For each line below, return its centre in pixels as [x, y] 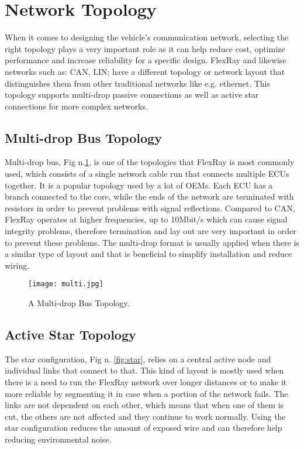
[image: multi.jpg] [66, 284]
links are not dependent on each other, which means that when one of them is [144, 405]
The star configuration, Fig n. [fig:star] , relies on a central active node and [138, 359]
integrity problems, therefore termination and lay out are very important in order [151, 231]
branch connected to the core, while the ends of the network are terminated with [149, 196]
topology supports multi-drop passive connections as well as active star [132, 95]
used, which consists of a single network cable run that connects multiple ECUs [147, 174]
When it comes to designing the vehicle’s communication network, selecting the [147, 37]
